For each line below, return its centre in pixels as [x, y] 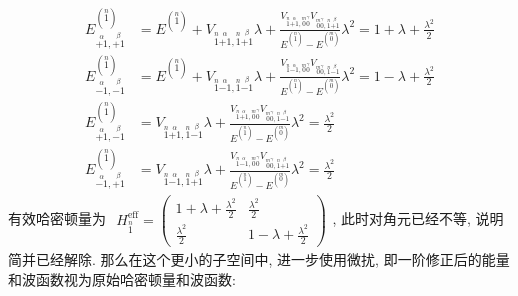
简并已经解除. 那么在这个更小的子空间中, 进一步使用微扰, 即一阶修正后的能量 [259, 259]
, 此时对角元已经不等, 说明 [418, 218]
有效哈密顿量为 [57, 218]
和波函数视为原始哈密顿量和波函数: [122, 278]
